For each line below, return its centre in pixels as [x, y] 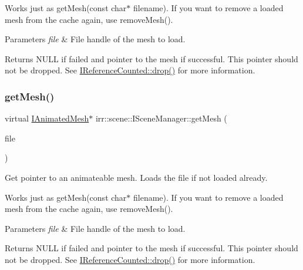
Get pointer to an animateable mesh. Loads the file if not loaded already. [136, 177]
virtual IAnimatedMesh [47, 118]
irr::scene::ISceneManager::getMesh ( [161, 118]
